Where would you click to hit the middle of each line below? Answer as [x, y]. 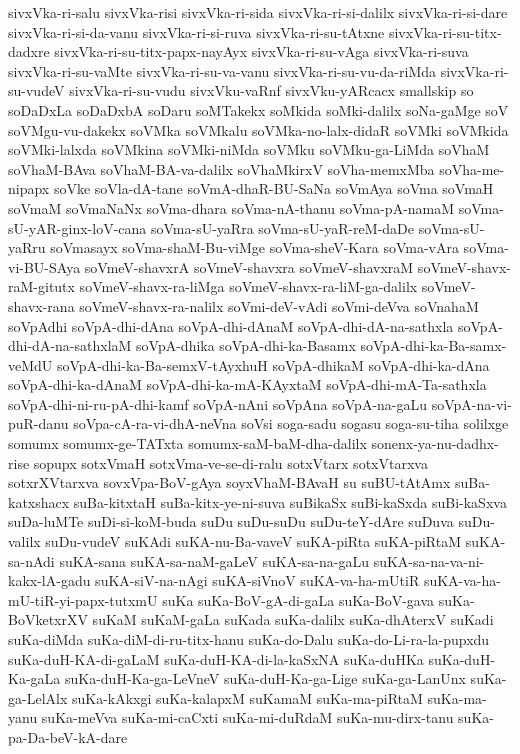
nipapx [29, 188]
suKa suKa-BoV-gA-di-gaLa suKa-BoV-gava [298, 599]
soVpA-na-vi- [471, 403]
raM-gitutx [41, 286]
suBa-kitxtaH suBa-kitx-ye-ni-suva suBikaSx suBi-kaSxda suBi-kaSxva [290, 501]
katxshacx [39, 501]
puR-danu [38, 423]
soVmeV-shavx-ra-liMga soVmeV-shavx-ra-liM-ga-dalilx [248, 286]
